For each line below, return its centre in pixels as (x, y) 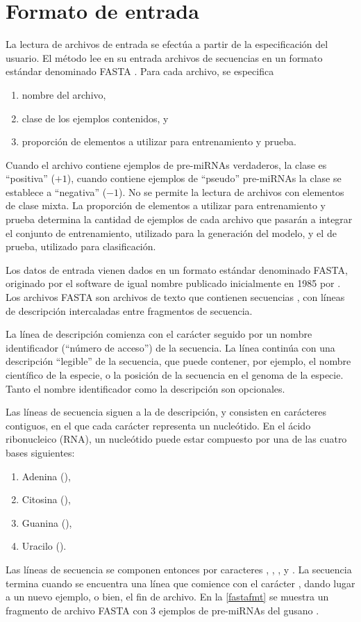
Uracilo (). (44, 546)
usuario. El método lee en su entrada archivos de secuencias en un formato (164, 57)
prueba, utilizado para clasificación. (81, 246)
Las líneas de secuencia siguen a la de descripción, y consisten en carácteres (166, 412)
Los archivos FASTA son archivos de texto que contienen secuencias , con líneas (175, 297)
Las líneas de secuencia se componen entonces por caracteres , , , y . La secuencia (179, 569)
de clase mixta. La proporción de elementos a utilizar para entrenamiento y (166, 205)
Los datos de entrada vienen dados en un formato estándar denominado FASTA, (177, 269)
